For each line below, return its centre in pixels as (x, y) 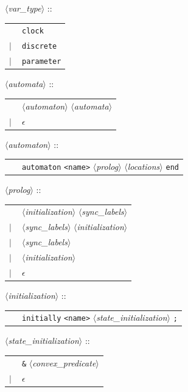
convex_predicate (64, 362)
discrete (40, 47)
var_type (25, 8)
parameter (42, 62)
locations (144, 166)
